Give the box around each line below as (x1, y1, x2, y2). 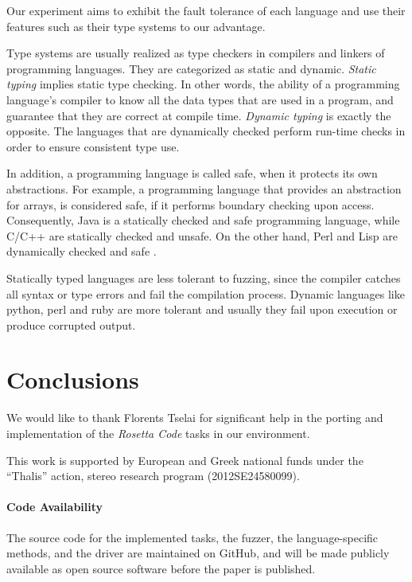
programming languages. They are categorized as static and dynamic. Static (6, 60, 376, 76)
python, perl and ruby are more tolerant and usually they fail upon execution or (6, 301, 398, 318)
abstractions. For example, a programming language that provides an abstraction (6, 180, 402, 197)
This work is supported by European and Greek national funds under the (6, 451, 363, 468)
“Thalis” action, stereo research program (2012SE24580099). (6, 467, 300, 484)
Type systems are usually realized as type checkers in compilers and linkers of (6, 45, 385, 61)
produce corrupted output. (6, 316, 136, 333)
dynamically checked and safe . (6, 243, 157, 260)
